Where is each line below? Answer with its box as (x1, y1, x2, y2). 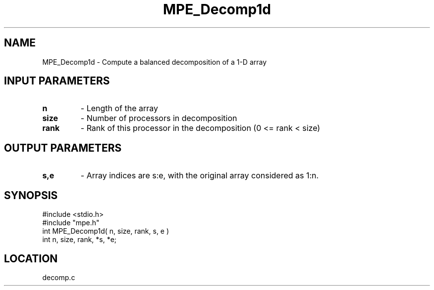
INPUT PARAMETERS (4, 75, 110, 87)
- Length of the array (80, 103, 159, 114)
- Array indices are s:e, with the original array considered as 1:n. (80, 170, 319, 181)
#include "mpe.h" (42, 218, 100, 227)
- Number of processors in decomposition (80, 113, 237, 124)
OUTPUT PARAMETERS (4, 141, 122, 154)
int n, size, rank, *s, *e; (42, 235, 117, 244)
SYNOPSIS (4, 189, 58, 202)
